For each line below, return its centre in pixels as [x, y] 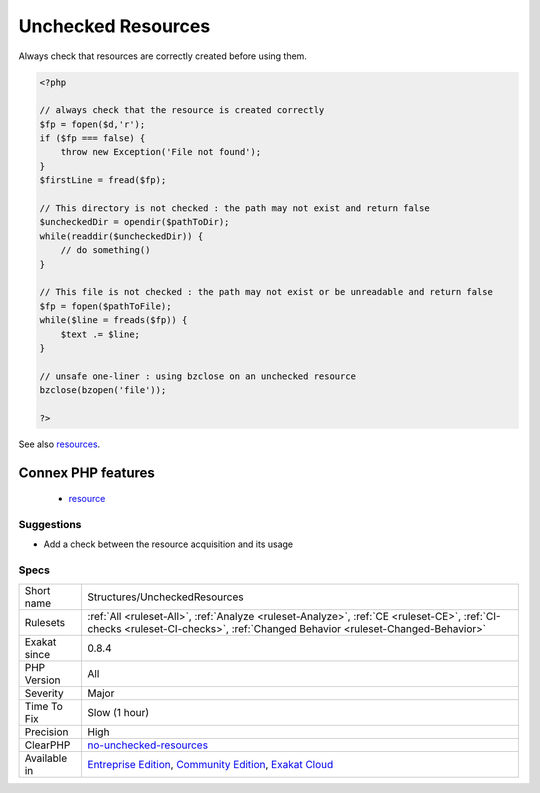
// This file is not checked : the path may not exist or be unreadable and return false [266, 292]
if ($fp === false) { [92, 138]
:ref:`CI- [482, 616]
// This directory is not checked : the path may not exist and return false [234, 208]
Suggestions [50, 525]
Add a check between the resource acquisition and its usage [168, 544]
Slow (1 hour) [118, 712]
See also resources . [59, 444]
